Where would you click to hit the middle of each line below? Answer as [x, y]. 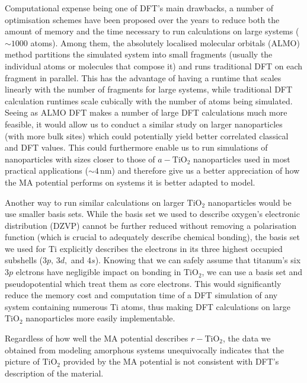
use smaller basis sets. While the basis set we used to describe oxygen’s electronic [152, 214]
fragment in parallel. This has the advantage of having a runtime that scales [143, 77]
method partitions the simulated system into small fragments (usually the [139, 54]
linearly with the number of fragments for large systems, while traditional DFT [149, 89]
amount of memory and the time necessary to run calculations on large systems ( [152, 31]
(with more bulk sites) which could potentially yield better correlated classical [147, 135]
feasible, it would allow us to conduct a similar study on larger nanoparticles [144, 124]
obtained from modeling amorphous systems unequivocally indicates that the [145, 350]
